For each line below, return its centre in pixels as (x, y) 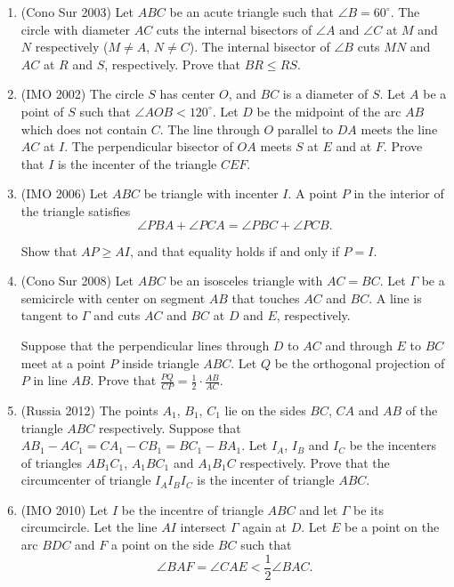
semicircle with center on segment (113, 298)
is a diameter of (325, 94)
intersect (203, 527)
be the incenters (393, 445)
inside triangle (161, 362)
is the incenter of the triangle (137, 163)
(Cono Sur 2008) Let (77, 281)
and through (359, 345)
